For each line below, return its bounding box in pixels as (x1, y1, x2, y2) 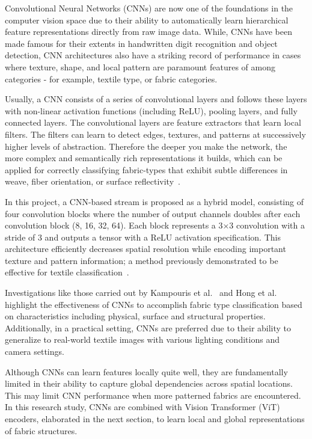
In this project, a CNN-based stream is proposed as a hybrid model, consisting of (5, 195, 304, 207)
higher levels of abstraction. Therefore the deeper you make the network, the (5, 140, 287, 152)
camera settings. (5, 345, 64, 358)
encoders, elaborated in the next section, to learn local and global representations (5, 413, 305, 425)
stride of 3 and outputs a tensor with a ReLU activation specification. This (5, 230, 281, 243)
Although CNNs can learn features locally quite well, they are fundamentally (5, 365, 288, 378)
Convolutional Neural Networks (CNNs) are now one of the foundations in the (5, 2, 293, 14)
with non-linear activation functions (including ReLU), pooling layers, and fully (5, 104, 298, 117)
